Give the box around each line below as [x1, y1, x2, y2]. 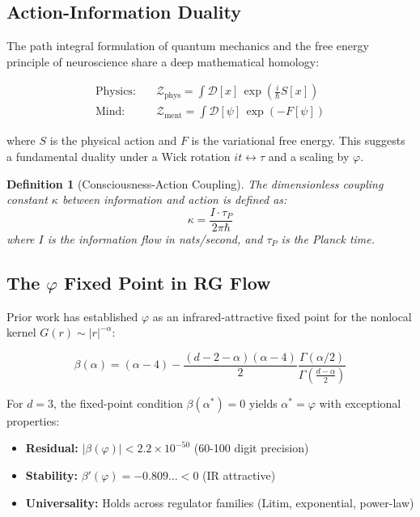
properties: [6, 412, 60, 429]
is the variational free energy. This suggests [191, 132, 405, 149]
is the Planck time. [281, 230, 375, 247]
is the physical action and [49, 132, 177, 149]
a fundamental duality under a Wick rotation [6, 148, 231, 165]
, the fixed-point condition [53, 394, 183, 411]
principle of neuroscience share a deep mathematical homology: [6, 53, 320, 70]
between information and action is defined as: [62, 191, 287, 208]
